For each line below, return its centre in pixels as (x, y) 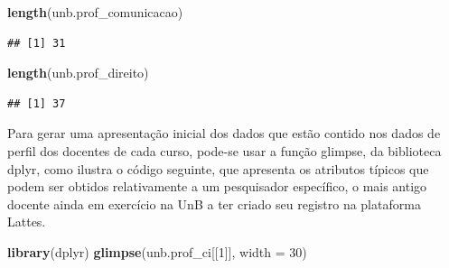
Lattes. (27, 222)
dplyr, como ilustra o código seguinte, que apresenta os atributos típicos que (218, 168)
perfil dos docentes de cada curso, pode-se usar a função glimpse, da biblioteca (224, 150)
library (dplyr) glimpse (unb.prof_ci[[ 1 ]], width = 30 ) (157, 251)
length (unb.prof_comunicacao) (95, 12)
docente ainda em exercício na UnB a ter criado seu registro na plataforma (214, 203)
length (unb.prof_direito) (78, 73)
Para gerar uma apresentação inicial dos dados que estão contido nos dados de (224, 133)
